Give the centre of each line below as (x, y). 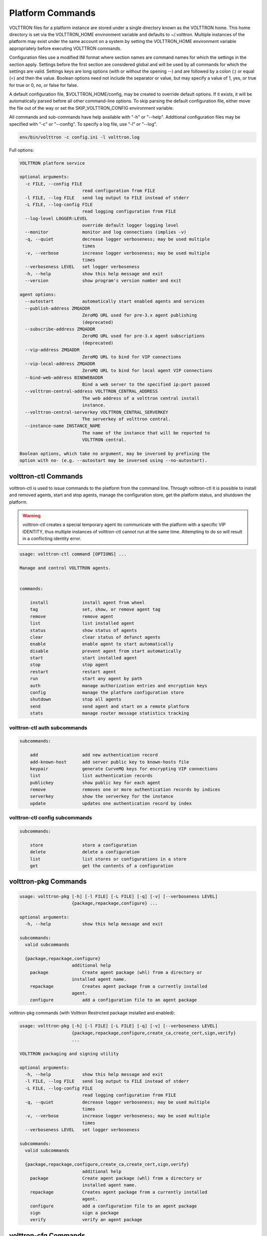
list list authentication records (91, 776)
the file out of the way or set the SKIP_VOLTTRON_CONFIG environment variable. (91, 108)
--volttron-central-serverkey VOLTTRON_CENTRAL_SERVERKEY (97, 412)
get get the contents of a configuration (102, 866)
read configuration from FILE (118, 191)
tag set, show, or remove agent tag (95, 610)
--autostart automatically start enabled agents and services (115, 301)
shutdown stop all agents (76, 699)
